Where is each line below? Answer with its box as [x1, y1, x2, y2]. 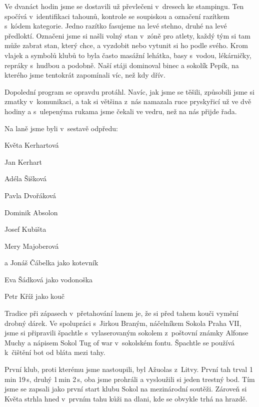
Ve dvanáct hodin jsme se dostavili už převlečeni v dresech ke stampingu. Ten [4, 1, 244, 11]
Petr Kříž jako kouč [4, 291, 65, 301]
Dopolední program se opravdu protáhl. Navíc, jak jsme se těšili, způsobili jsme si [4, 86, 254, 97]
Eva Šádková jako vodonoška [4, 274, 93, 284]
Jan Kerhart [4, 156, 42, 167]
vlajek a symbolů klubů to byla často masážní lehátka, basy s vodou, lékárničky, [4, 50, 251, 60]
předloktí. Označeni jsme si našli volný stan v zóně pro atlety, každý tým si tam [4, 30, 250, 41]
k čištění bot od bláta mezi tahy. [4, 347, 105, 357]
